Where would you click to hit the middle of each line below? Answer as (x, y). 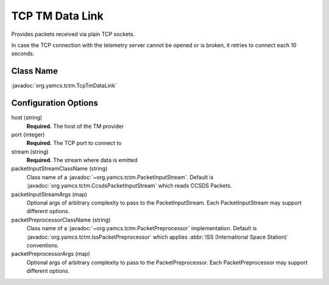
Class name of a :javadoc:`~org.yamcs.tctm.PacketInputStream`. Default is (120, 177)
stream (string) (30, 152)
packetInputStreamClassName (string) (59, 169)
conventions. (43, 245)
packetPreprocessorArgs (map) (51, 254)
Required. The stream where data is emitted (82, 160)
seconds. (23, 54)
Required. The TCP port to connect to (74, 143)
